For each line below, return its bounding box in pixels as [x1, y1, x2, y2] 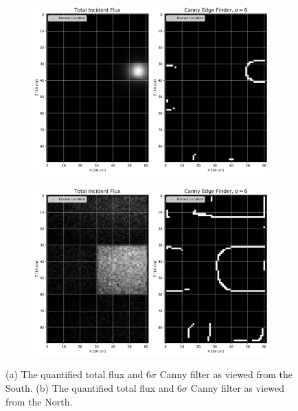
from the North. [5, 394, 73, 408]
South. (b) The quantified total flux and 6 [5, 380, 183, 395]
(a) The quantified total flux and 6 [5, 367, 151, 381]
